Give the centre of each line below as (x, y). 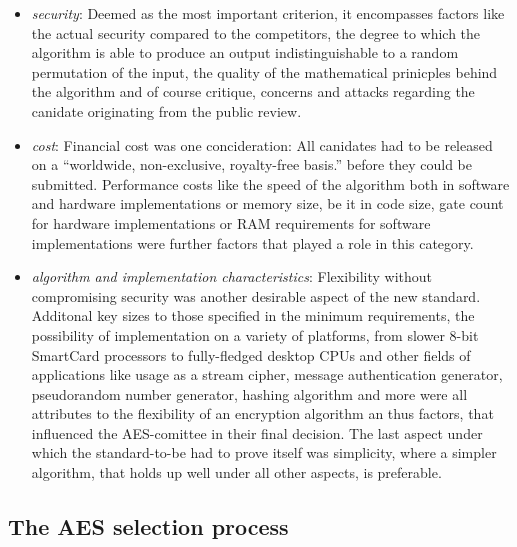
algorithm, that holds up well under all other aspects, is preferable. (236, 472)
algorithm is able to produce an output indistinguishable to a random (245, 52)
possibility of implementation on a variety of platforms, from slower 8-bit (255, 334)
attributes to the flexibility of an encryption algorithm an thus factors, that (262, 413)
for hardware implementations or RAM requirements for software (231, 222)
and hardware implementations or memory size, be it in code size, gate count (267, 203)
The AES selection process (148, 526)
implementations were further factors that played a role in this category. (252, 242)
